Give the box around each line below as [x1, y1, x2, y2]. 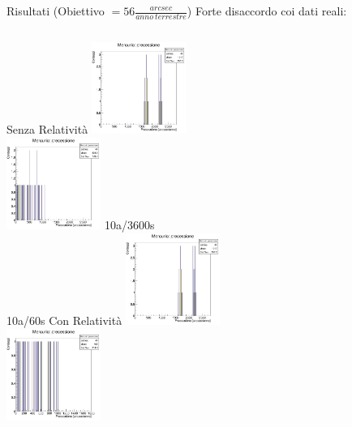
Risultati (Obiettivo [6, 2, 105, 19]
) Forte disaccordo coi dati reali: [187, 2, 347, 19]
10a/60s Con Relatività [6, 312, 122, 329]
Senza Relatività [6, 121, 88, 138]
